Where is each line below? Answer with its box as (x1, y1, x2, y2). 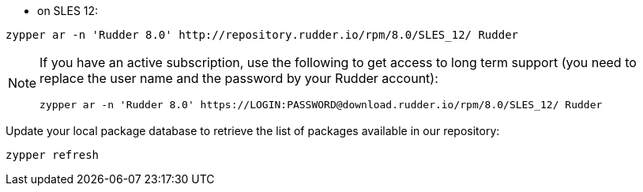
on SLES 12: (37, 4, 99, 17)
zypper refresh (6, 149, 100, 161)
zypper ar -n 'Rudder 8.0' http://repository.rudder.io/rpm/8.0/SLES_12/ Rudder (6, 28, 519, 41)
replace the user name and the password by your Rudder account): (39, 70, 438, 86)
